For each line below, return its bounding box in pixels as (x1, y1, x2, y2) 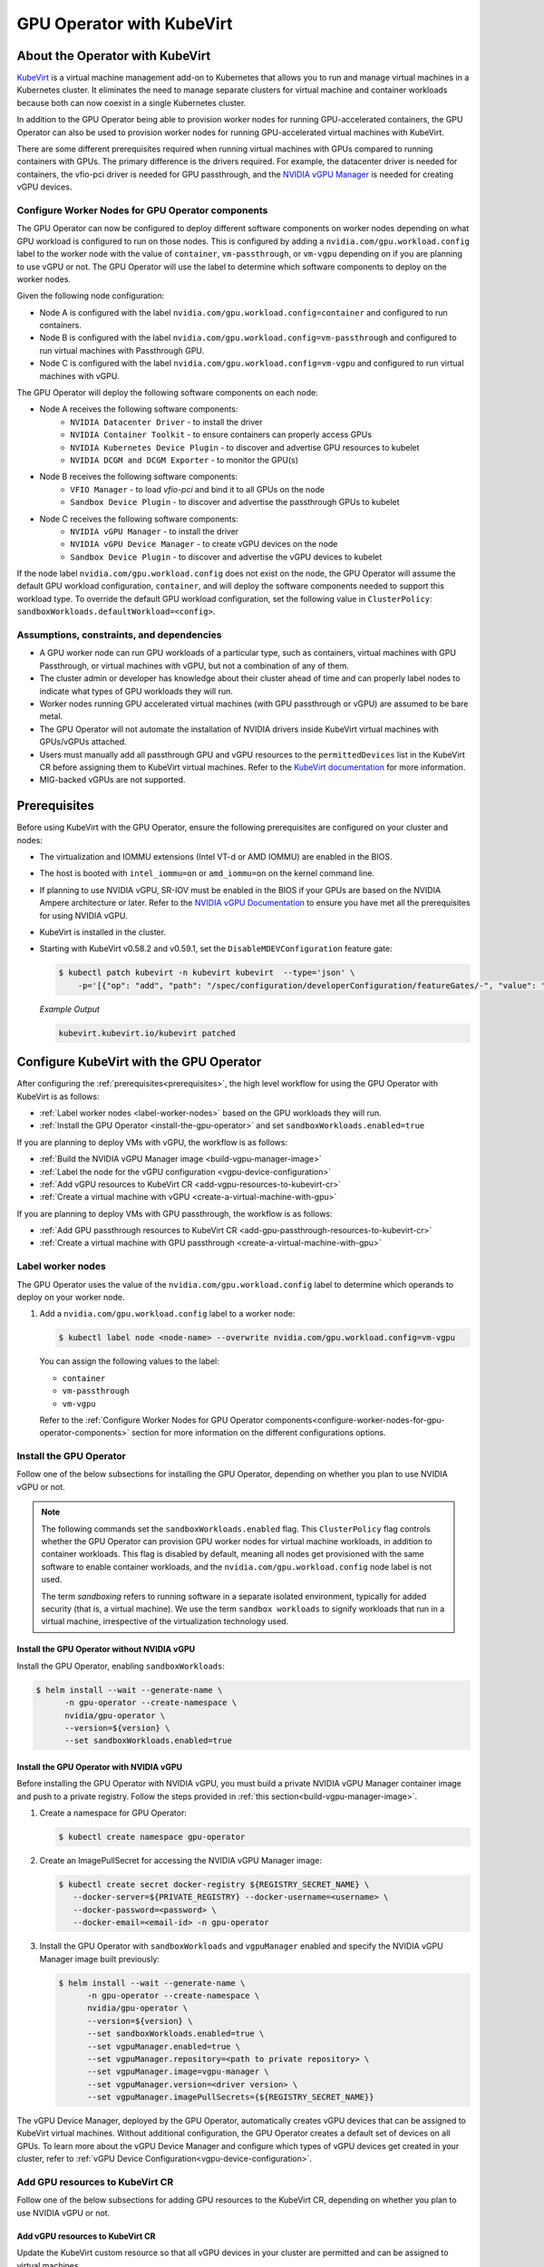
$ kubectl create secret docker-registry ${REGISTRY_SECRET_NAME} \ (58, 1880, 370, 1890)
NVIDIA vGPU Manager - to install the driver (70, 526, 239, 537)
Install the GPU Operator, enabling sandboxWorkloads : (16, 1660, 226, 1671)
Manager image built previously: (39, 1953, 160, 1964)
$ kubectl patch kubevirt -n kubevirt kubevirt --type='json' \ (58, 968, 355, 978)
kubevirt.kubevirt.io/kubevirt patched (58, 1027, 236, 1038)
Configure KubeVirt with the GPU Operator (16, 1055, 262, 1070)
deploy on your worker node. (16, 1292, 125, 1303)
